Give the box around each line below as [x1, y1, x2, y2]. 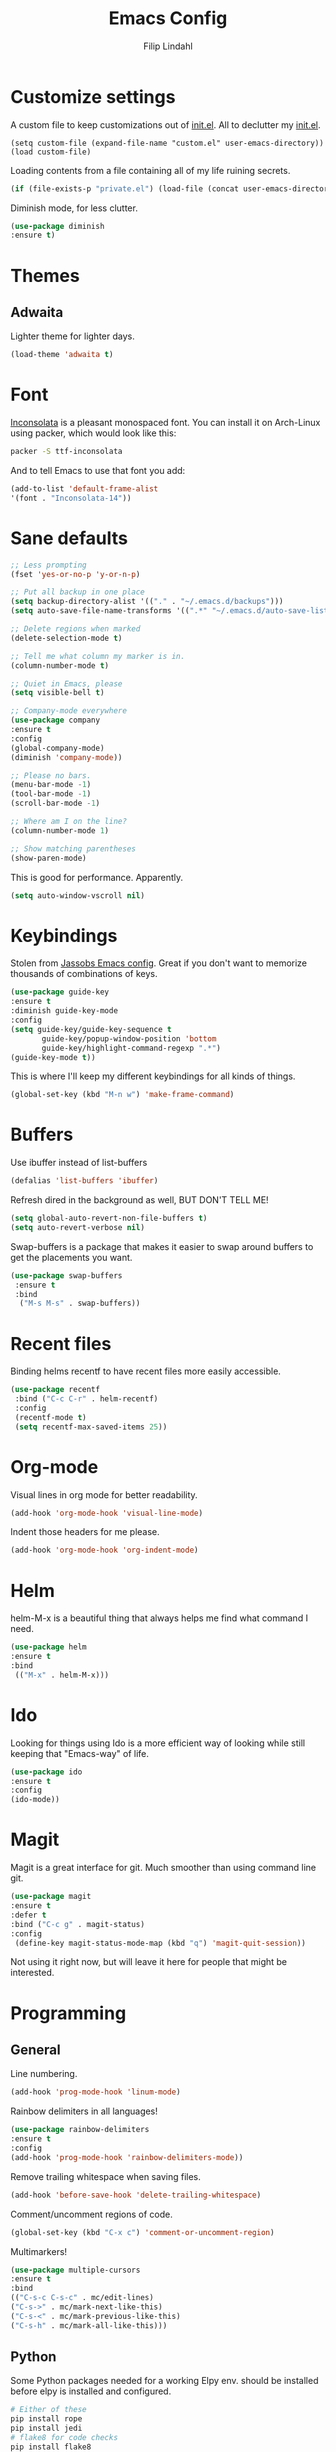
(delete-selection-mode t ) [10, 633, 123, 643]
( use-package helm [10, 1642, 87, 1652]
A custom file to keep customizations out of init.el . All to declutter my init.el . [10, 118, 322, 131]
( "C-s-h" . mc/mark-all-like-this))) [10, 2320, 168, 2331]
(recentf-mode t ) [14, 1412, 87, 1422]
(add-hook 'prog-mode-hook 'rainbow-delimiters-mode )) [10, 2152, 244, 2162]
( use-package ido [10, 1767, 83, 1777]
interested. [10, 1967, 55, 1979]
